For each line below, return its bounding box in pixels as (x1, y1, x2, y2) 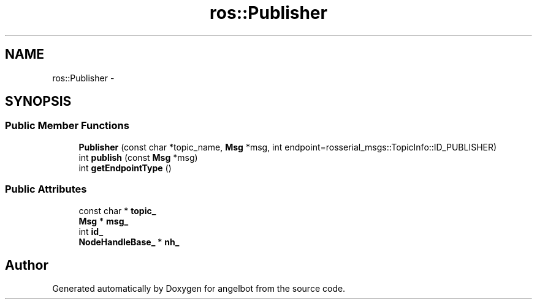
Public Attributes (5, 183, 87, 196)
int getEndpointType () (78, 162, 172, 173)
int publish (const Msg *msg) (78, 152, 198, 163)
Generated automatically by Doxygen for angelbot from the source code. (52, 283, 346, 294)
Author (5, 257, 48, 273)
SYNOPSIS (5, 94, 72, 109)
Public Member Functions (5, 119, 129, 132)
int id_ (78, 226, 104, 237)
